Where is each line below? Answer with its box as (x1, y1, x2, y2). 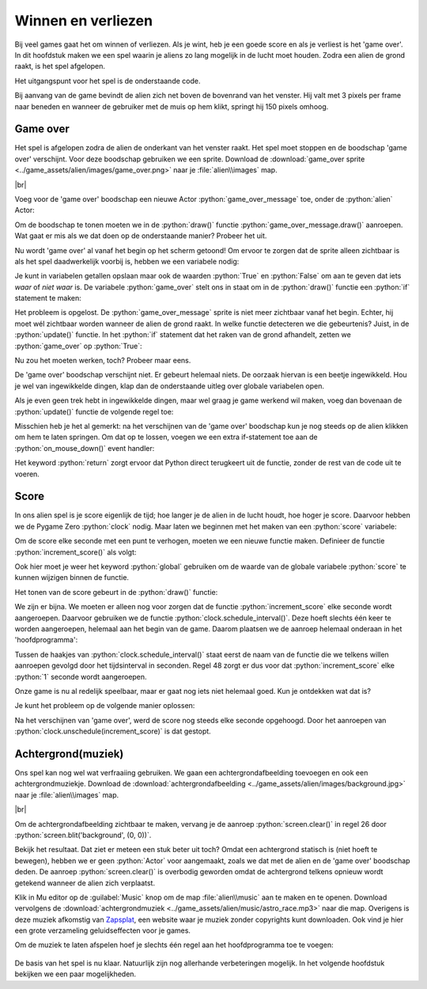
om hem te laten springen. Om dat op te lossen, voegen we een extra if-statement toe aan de (14, 432, 318, 442)
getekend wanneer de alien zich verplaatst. (14, 878, 156, 888)
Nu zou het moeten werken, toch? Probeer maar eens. (14, 356, 191, 366)
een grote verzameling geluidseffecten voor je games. (14, 926, 191, 935)
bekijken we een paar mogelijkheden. (14, 969, 137, 979)
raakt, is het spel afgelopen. (14, 62, 106, 71)
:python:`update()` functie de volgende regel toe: (14, 407, 174, 416)
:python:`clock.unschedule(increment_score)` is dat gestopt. (14, 726, 211, 736)
